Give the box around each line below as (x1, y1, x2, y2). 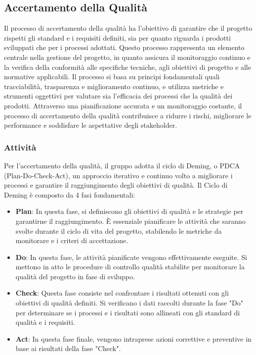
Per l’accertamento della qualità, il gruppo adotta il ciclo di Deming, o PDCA (4, 160, 240, 170)
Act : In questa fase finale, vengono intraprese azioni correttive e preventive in (15, 333, 252, 344)
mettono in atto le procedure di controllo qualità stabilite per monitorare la (15, 261, 245, 272)
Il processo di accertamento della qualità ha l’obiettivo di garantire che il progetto (4, 23, 253, 33)
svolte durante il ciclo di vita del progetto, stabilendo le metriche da (15, 225, 222, 236)
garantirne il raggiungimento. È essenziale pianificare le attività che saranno (15, 215, 246, 226)
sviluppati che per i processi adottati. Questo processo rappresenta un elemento (4, 42, 245, 52)
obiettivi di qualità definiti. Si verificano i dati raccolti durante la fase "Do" (15, 298, 243, 308)
